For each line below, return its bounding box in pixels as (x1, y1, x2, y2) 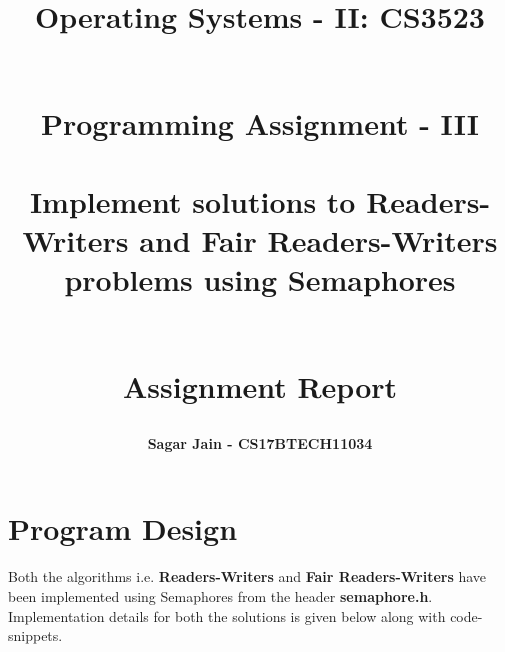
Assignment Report (122, 365, 398, 406)
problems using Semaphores (64, 259, 456, 300)
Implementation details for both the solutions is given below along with (8, 605, 446, 626)
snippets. (8, 625, 63, 646)
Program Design (8, 508, 238, 549)
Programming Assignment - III (40, 102, 480, 143)
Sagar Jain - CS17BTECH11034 (147, 432, 373, 453)
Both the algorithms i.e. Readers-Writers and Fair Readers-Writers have (8, 566, 487, 587)
